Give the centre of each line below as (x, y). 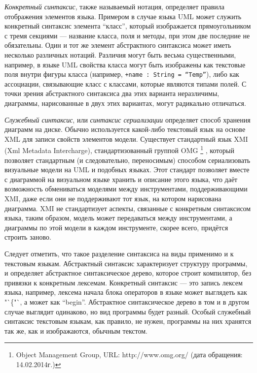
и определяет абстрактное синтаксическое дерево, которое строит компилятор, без (128, 273)
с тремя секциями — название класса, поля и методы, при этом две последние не (127, 35)
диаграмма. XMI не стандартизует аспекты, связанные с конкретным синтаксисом (128, 208)
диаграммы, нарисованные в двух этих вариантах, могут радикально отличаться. (125, 103)
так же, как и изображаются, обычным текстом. (76, 330)
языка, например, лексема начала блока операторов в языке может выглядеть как (126, 292)
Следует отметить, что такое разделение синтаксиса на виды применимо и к (119, 253)
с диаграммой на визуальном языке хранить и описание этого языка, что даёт (121, 179)
